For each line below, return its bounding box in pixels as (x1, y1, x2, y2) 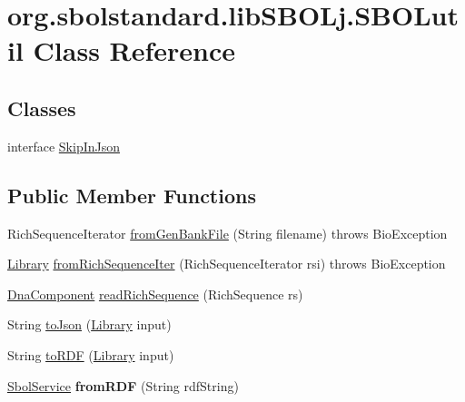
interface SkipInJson (7, 136, 120, 155)
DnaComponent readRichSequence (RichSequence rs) (7, 284, 303, 303)
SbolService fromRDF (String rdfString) (7, 376, 239, 395)
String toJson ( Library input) (7, 315, 172, 334)
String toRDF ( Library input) (7, 345, 174, 364)
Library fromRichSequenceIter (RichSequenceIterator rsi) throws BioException (7, 254, 446, 273)
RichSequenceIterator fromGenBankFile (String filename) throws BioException (7, 223, 448, 242)
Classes (7, 93, 76, 122)
